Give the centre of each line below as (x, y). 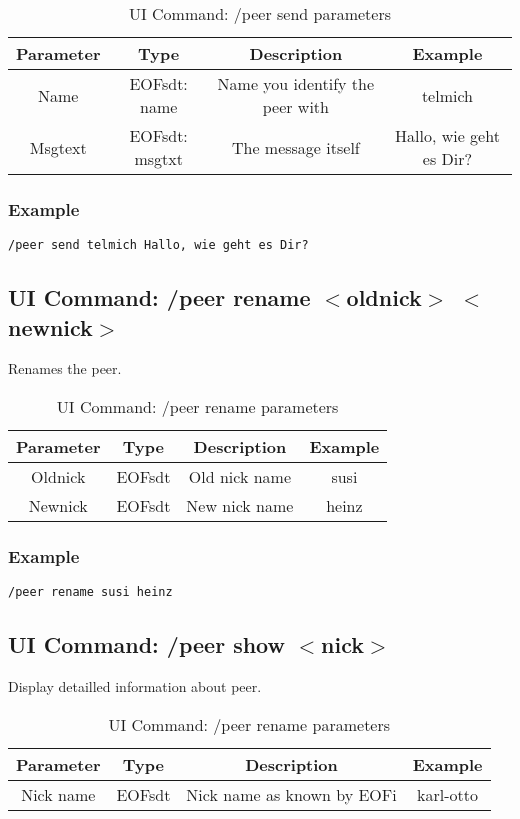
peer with (295, 106)
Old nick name (240, 477)
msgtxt (158, 158)
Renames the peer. (65, 368)
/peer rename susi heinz (90, 592)
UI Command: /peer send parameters (260, 13)
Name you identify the (296, 83)
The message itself (295, 147)
